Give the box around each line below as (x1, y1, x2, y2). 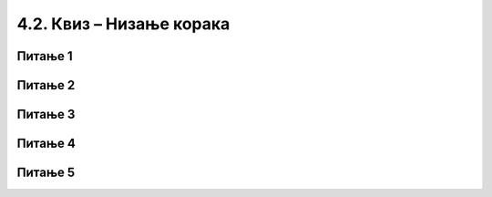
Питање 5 (16, 165, 76, 181)
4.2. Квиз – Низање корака (16, 14, 231, 34)
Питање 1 (16, 48, 73, 64)
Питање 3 (16, 107, 76, 122)
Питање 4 (16, 136, 77, 151)
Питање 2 (16, 78, 76, 93)
